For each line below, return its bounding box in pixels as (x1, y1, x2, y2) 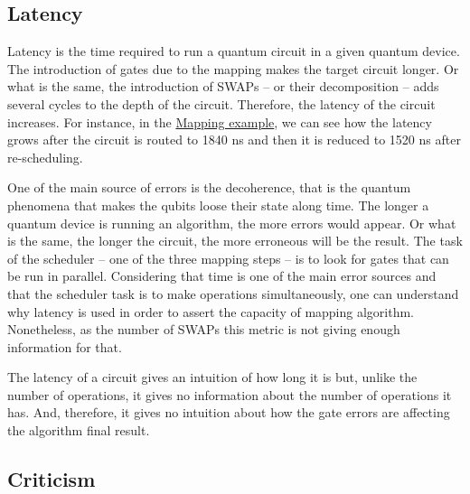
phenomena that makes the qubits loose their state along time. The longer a (7, 195, 429, 214)
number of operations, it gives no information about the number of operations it (7, 385, 452, 404)
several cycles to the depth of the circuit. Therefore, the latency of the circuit (7, 94, 436, 113)
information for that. (7, 337, 122, 356)
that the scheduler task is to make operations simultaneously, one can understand (7, 284, 459, 303)
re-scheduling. (7, 147, 83, 166)
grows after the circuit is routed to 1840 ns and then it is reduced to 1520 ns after (7, 130, 461, 149)
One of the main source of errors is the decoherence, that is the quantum (7, 178, 411, 197)
